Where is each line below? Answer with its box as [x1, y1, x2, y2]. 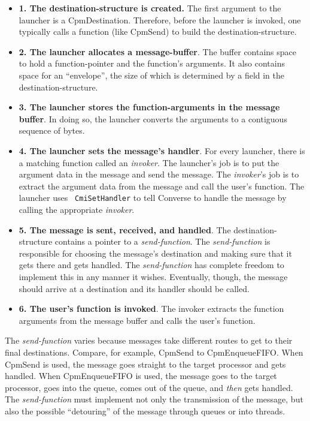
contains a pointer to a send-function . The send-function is [54, 235, 271, 248]
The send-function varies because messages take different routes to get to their [5, 334, 293, 347]
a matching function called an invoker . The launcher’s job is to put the [19, 156, 279, 169]
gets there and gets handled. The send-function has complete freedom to [19, 258, 284, 271]
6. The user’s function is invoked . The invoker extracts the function [19, 302, 284, 315]
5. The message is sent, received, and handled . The [19, 223, 231, 236]
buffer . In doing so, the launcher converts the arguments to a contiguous [19, 112, 287, 125]
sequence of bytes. [19, 124, 85, 137]
